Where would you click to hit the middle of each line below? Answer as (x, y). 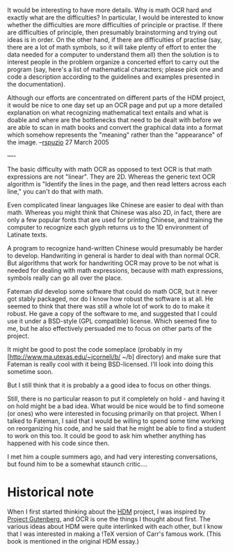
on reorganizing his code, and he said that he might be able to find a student (116, 428)
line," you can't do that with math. (55, 192)
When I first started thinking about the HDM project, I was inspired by (106, 512)
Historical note (50, 492)
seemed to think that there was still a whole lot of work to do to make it (109, 306)
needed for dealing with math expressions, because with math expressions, (115, 270)
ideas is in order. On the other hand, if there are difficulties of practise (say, (115, 40)
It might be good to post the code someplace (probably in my (95, 349)
